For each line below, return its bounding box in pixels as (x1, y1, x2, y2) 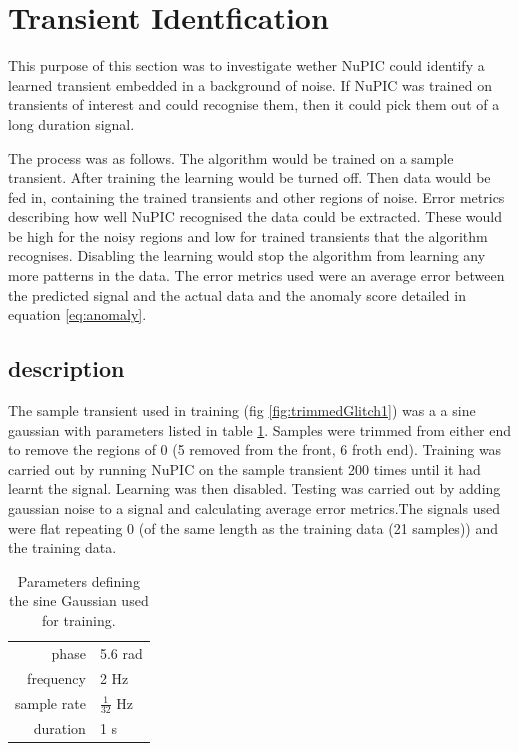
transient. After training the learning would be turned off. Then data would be (8, 167, 491, 188)
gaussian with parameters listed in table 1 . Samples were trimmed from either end (8, 419, 512, 440)
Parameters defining (17, 570, 140, 591)
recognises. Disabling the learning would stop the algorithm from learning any (8, 245, 486, 266)
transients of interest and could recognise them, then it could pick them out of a (8, 94, 500, 115)
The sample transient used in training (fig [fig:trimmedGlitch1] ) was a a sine (8, 400, 476, 421)
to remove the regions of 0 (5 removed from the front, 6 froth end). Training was (8, 439, 502, 460)
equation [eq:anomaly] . (8, 304, 147, 325)
